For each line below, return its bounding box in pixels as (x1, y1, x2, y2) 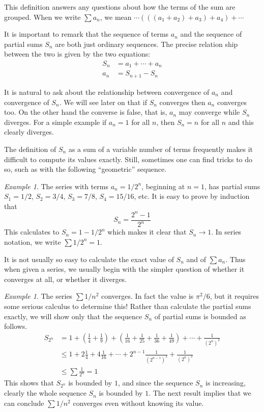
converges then (159, 96, 206, 107)
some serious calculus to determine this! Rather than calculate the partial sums (4, 300, 251, 311)
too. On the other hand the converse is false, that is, (4, 107, 167, 117)
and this (228, 116, 254, 127)
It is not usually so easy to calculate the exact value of (4, 253, 174, 264)
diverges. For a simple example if (4, 116, 107, 127)
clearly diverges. (4, 126, 54, 137)
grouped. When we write (4, 11, 81, 22)
